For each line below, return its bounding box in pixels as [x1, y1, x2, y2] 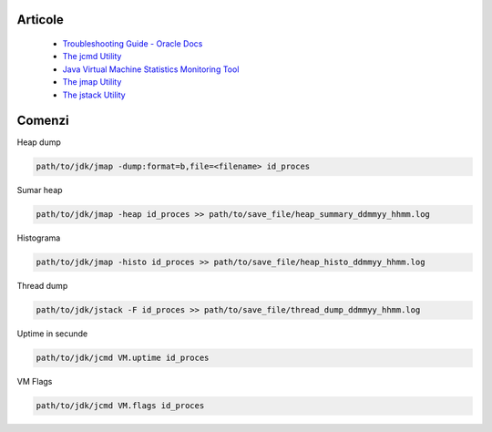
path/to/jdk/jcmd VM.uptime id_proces [36, 353, 210, 364]
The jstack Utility [62, 89, 127, 100]
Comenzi [16, 113, 69, 129]
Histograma [16, 232, 61, 243]
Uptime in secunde [16, 328, 88, 339]
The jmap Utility [62, 77, 122, 87]
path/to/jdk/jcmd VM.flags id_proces [36, 401, 205, 411]
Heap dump [16, 137, 61, 148]
